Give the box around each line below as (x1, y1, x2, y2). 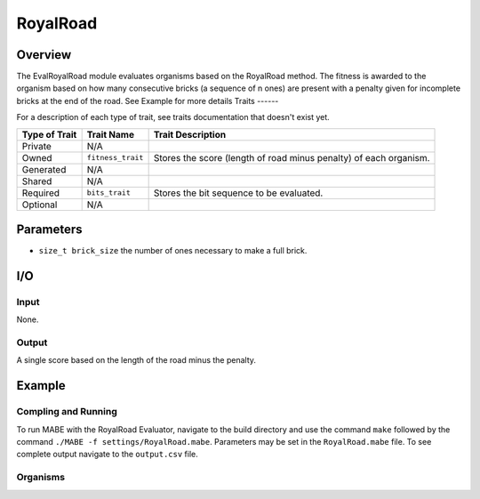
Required (21, 187, 60, 199)
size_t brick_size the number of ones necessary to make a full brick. (38, 245, 308, 256)
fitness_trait (86, 153, 144, 163)
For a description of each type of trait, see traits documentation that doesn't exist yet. (16, 112, 331, 123)
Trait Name (86, 128, 135, 141)
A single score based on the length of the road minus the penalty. (16, 355, 257, 366)
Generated (21, 163, 67, 175)
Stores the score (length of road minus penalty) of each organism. (153, 151, 430, 164)
